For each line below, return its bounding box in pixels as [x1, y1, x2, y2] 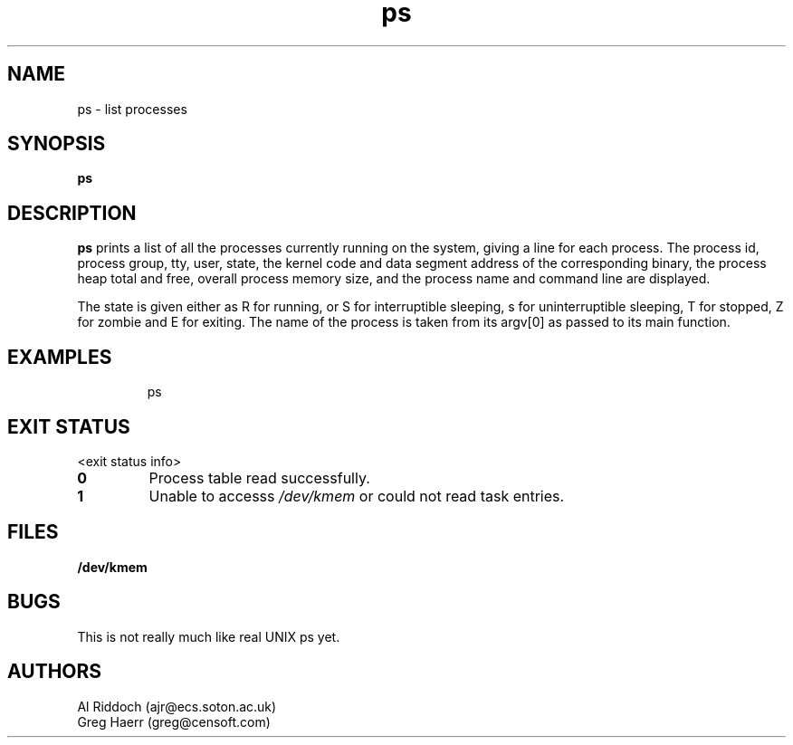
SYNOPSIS [7, 132, 106, 156]
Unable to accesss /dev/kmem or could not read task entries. [148, 486, 565, 505]
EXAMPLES [7, 345, 112, 368]
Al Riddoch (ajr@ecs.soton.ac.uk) [77, 698, 277, 714]
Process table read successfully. [148, 468, 370, 487]
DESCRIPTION [7, 201, 137, 224]
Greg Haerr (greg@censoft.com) [77, 713, 271, 730]
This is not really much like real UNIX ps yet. [77, 628, 340, 645]
